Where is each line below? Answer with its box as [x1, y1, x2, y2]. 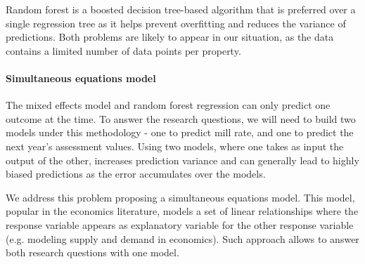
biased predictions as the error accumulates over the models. [6, 166, 266, 181]
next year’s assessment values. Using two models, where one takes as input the [6, 138, 344, 153]
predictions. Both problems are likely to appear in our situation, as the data [6, 29, 334, 44]
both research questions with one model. [6, 245, 179, 260]
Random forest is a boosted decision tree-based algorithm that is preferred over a [6, 2, 356, 16]
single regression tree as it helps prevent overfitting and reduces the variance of [6, 15, 346, 30]
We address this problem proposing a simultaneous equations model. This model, [6, 190, 355, 204]
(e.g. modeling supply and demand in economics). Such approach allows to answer [6, 231, 359, 246]
